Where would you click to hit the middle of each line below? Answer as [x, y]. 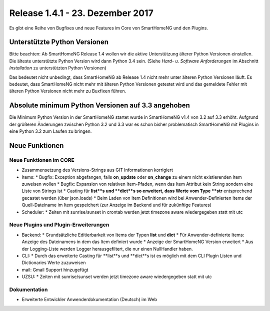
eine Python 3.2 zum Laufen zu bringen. [50, 131]
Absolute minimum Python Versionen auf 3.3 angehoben [99, 106]
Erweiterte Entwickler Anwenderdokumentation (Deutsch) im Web [89, 300]
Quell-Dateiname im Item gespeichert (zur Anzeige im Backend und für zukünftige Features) [117, 205]
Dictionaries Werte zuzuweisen [54, 263]
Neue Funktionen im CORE [42, 160]
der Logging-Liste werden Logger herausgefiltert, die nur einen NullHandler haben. [107, 249]
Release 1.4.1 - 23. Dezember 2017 [81, 13]
